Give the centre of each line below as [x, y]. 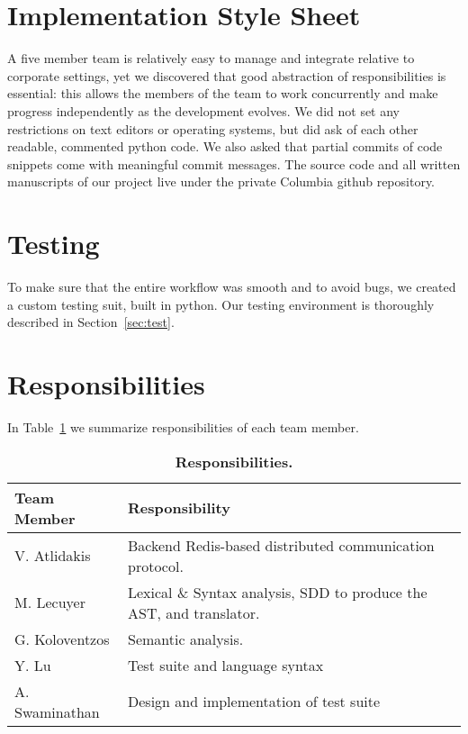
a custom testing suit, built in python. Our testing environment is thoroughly [221, 304]
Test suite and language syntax [226, 665]
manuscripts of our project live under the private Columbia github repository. [221, 181]
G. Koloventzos [62, 639]
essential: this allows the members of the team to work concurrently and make [223, 93]
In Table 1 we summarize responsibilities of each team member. [183, 426]
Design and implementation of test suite [254, 701]
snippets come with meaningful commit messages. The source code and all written [234, 163]
